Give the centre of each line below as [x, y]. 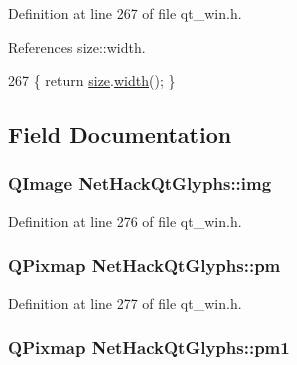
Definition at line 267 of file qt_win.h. [125, 13]
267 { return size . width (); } [92, 80]
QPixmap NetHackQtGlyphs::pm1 [149, 347]
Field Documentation [120, 134]
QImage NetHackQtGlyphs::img [140, 183]
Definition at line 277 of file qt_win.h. [125, 302]
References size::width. [77, 46]
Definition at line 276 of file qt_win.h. [125, 220]
